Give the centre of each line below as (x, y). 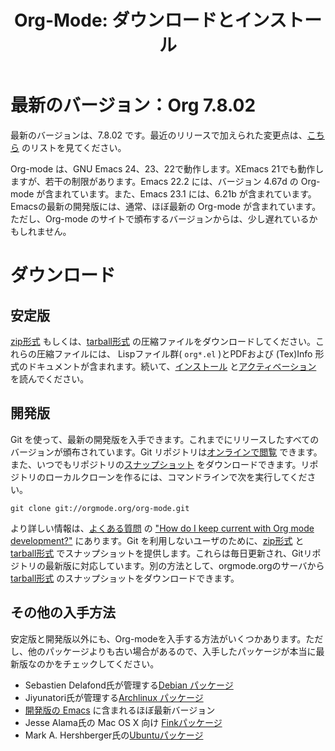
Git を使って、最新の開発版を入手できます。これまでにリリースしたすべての (165, 439)
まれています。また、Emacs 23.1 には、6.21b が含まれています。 (185, 193)
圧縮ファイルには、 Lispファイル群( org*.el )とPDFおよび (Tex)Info (174, 353)
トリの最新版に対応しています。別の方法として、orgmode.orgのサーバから (171, 565)
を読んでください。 (50, 378)
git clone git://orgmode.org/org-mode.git (100, 508)
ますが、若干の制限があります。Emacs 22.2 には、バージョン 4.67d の (154, 181)
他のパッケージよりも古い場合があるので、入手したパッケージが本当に (172, 651)
